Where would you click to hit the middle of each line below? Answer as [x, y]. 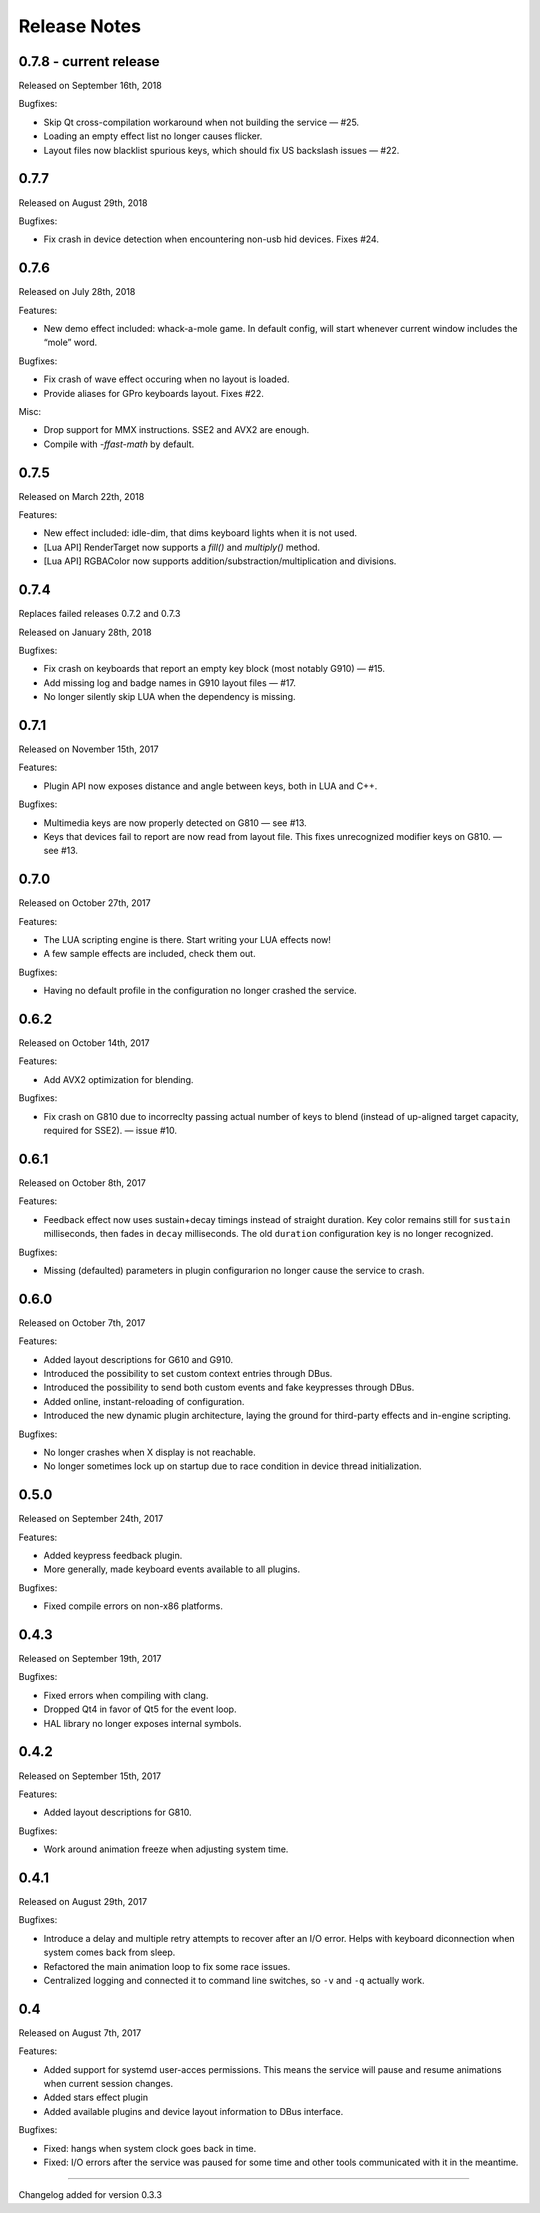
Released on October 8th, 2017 [82, 1182]
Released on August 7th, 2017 [80, 2032]
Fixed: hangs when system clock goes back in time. [150, 2148]
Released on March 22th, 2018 [81, 496]
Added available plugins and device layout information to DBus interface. [193, 2111]
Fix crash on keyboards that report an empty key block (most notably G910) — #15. [214, 669]
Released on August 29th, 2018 [83, 202]
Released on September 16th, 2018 [90, 86]
